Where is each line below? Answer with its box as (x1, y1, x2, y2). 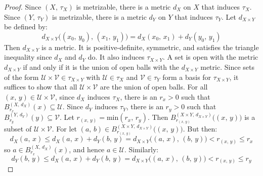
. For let (52, 123, 77, 134)
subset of (4, 123, 32, 134)
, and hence (69, 144, 105, 154)
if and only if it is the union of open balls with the (23, 61, 180, 72)
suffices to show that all (4, 81, 77, 92)
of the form (4, 71, 39, 82)
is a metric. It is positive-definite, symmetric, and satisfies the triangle (41, 41, 259, 52)
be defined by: (4, 21, 48, 32)
